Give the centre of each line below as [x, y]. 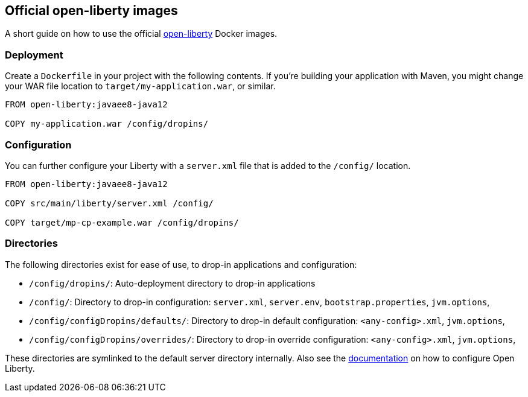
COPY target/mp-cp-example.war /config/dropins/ [122, 222]
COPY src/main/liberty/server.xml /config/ [109, 203]
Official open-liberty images [91, 11]
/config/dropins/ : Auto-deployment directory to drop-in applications [172, 283]
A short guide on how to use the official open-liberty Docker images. [141, 34]
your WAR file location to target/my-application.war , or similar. [140, 86]
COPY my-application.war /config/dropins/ [107, 124]
